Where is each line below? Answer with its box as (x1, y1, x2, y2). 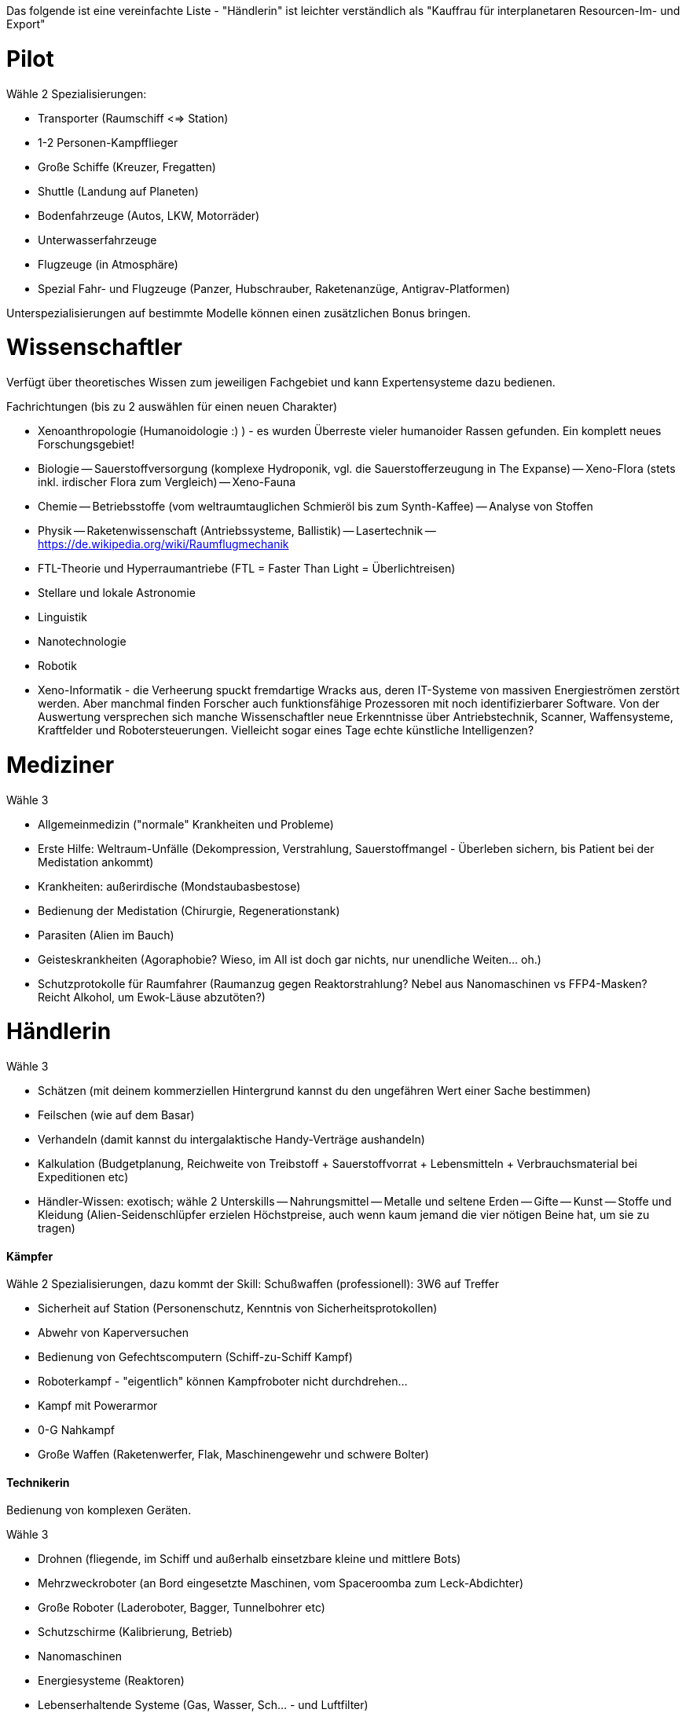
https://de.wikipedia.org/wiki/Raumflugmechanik (38, 537, 289, 551)
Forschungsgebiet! (38, 437, 135, 451)
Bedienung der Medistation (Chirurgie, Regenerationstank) (38, 903, 340, 917)
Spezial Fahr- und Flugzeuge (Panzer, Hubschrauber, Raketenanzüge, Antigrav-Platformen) (38, 281, 511, 295)
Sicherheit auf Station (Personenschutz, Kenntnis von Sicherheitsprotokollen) (38, 1301, 438, 1316)
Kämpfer (6, 1249, 53, 1263)
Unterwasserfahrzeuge (38, 232, 157, 247)
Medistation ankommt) (38, 855, 154, 869)
